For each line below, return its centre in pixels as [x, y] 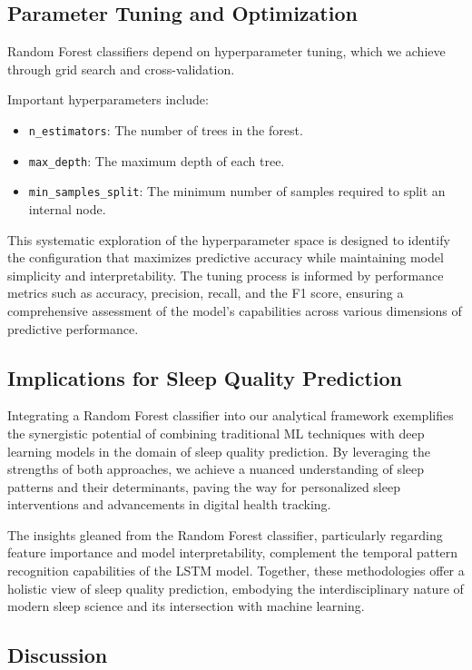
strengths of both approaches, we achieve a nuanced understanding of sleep [216, 469]
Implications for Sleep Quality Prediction [205, 377]
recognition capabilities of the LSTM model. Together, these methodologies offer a [236, 571]
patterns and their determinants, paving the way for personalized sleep [204, 486]
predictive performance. [73, 328]
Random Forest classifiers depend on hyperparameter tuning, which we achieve [226, 51]
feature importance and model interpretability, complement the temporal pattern [233, 552]
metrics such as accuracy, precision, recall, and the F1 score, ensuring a [206, 293]
